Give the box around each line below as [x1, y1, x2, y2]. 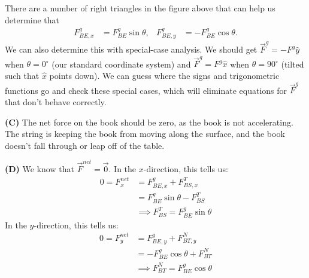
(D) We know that [5, 163, 74, 175]
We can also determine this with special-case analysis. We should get [5, 43, 257, 56]
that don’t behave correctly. [5, 95, 107, 108]
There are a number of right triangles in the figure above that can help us [5, 2, 275, 14]
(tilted [281, 57, 304, 70]
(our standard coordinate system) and [51, 57, 191, 70]
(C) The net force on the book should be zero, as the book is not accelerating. [5, 115, 293, 128]
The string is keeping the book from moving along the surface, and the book [5, 127, 285, 140]
